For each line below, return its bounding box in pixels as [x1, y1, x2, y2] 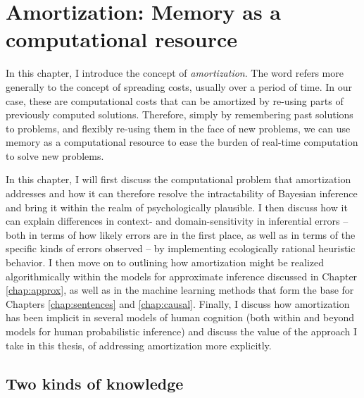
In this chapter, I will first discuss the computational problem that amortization [6, 172, 351, 187]
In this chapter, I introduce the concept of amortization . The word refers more [6, 66, 344, 80]
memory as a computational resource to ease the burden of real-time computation [6, 135, 358, 149]
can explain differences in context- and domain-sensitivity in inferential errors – [6, 213, 349, 228]
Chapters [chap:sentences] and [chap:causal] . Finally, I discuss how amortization [6, 296, 350, 311]
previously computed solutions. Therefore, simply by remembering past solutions [6, 107, 353, 122]
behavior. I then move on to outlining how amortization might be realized [6, 255, 325, 270]
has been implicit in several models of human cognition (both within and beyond [6, 310, 354, 325]
